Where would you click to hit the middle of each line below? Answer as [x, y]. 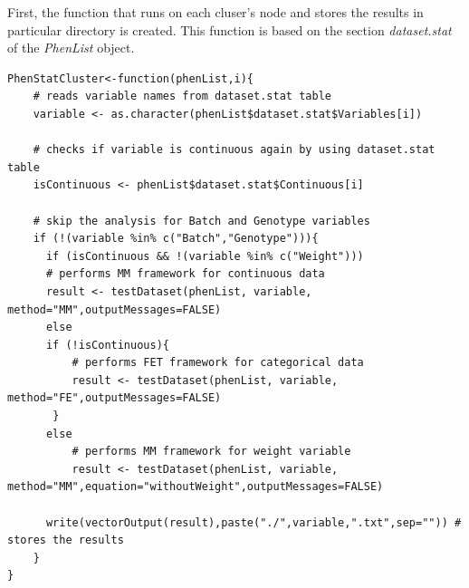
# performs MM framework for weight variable [211, 452]
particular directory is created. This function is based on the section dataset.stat [230, 29]
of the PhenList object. [71, 48]
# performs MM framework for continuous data [185, 274]
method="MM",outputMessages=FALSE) [115, 309]
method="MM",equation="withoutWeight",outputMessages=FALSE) [196, 487]
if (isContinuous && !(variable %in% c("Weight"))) [205, 256]
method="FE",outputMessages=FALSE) [115, 398]
